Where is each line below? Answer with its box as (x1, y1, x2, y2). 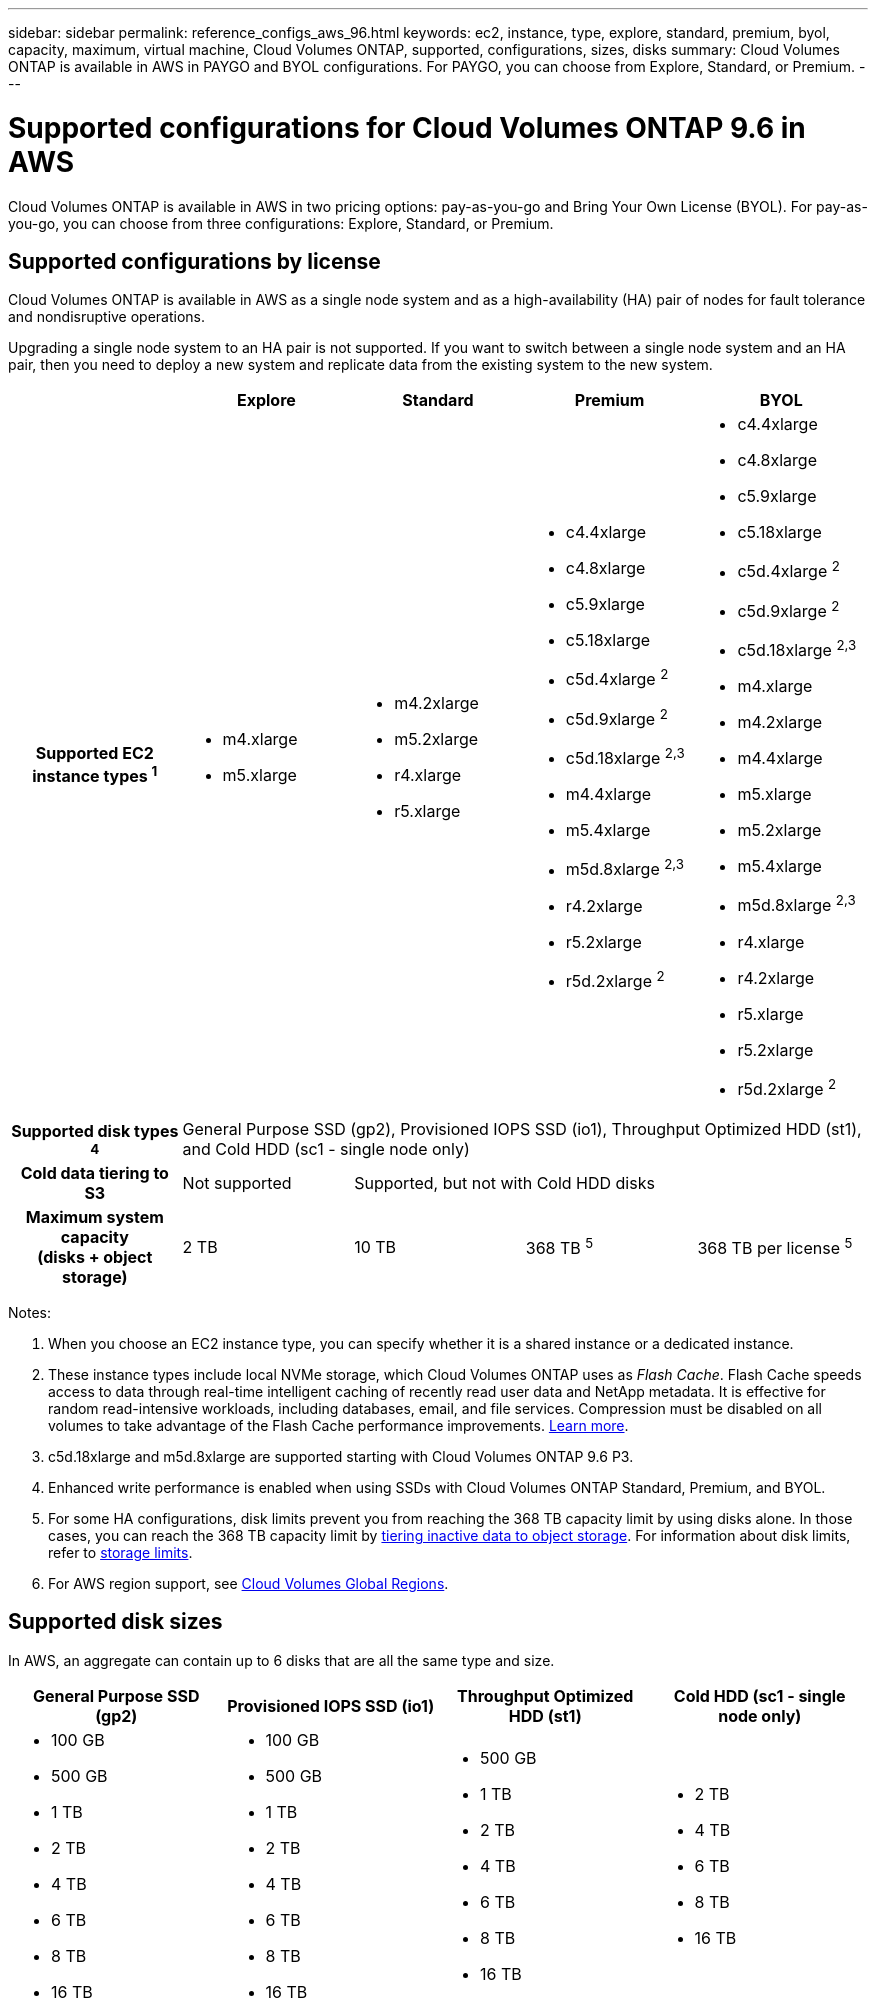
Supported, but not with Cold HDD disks (354, 1172, 655, 1193)
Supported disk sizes (8, 1609, 223, 1635)
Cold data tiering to (20, 1162, 169, 1183)
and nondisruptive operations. (8, 308, 206, 326)
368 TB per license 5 (697, 1235, 853, 1259)
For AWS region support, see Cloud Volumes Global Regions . (48, 1574, 449, 1592)
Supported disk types (11, 1120, 179, 1141)
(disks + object (37, 1246, 153, 1267)
